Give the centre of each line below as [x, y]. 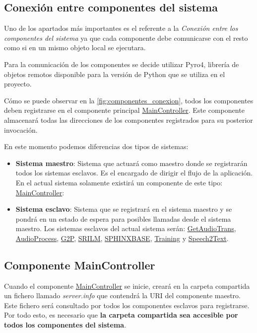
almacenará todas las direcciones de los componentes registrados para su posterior [128, 120]
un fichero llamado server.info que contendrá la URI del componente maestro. [122, 295]
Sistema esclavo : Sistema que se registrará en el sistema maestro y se [124, 209]
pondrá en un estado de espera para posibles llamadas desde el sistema [123, 218]
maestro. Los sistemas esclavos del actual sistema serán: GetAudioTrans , [126, 228]
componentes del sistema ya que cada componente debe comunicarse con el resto [126, 38]
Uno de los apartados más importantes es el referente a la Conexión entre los [121, 28]
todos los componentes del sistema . [65, 325]
